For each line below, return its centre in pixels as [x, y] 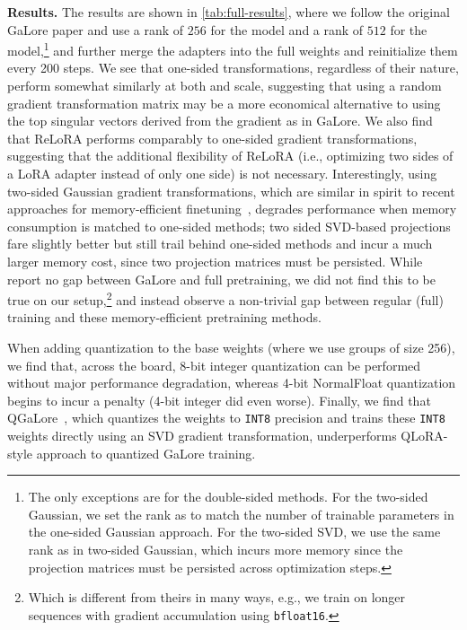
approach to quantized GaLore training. [146, 453]
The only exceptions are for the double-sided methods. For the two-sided [228, 497]
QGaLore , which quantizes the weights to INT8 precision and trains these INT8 [226, 418]
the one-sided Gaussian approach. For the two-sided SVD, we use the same [234, 532]
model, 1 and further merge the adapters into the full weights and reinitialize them [233, 49]
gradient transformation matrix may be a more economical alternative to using [224, 103]
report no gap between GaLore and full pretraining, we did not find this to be [222, 279]
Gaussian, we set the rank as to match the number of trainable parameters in [241, 514]
